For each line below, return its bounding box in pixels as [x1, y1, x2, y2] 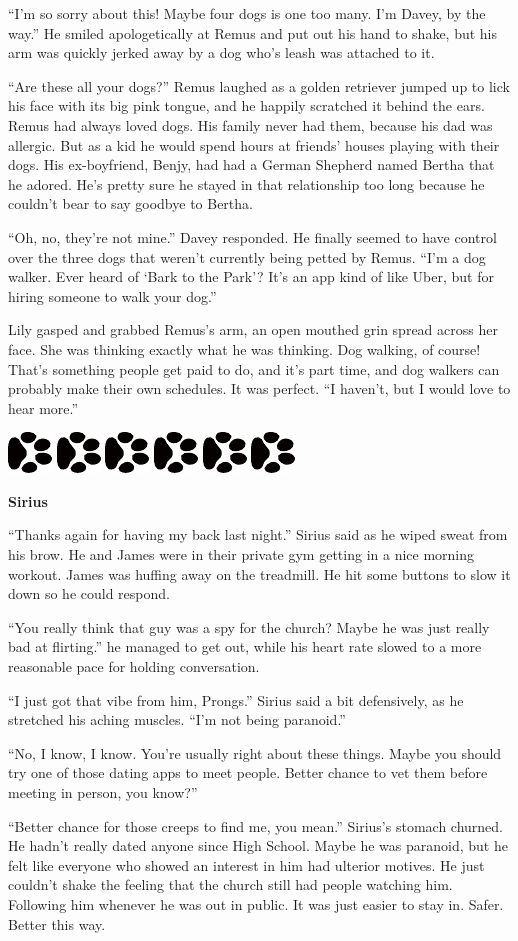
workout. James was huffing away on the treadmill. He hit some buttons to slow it [8, 563, 511, 584]
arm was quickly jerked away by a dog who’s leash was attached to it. [8, 42, 435, 63]
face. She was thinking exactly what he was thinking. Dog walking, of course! [8, 338, 481, 359]
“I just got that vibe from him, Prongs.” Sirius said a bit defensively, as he [8, 689, 464, 710]
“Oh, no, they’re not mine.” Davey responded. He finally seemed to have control [8, 226, 497, 247]
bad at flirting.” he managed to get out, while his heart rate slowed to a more [8, 636, 482, 657]
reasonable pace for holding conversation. [8, 656, 260, 677]
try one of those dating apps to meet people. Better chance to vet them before [8, 762, 488, 783]
